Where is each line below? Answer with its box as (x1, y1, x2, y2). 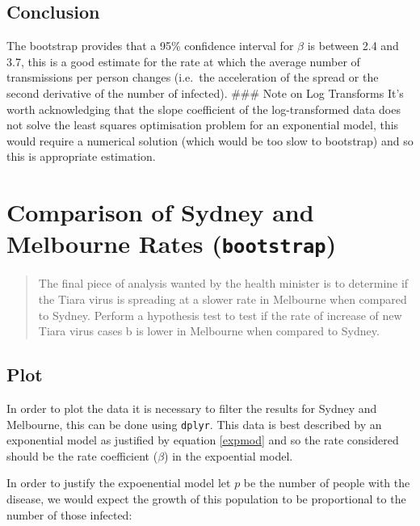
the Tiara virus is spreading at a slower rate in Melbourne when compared (38, 290, 407, 307)
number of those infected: (6, 506, 132, 523)
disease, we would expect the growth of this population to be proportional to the (6, 490, 406, 507)
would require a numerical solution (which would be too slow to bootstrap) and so (6, 132, 414, 149)
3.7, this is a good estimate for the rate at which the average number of (6, 53, 360, 69)
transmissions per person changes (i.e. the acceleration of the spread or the (6, 69, 379, 86)
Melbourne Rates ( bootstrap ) (6, 227, 337, 260)
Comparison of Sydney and (6, 196, 314, 229)
